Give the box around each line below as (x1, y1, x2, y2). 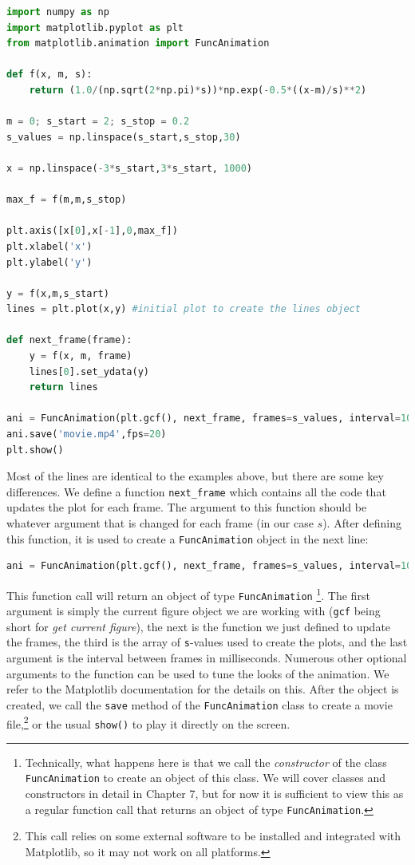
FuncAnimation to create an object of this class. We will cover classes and (25, 769, 386, 786)
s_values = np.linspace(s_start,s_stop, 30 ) (6, 131, 241, 143)
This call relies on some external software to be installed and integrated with (25, 827, 401, 844)
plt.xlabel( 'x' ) (6, 240, 93, 252)
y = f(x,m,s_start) (6, 287, 109, 299)
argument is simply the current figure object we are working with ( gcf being (6, 602, 381, 619)
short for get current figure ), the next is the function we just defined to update (6, 618, 391, 634)
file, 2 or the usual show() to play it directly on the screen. (6, 713, 290, 732)
